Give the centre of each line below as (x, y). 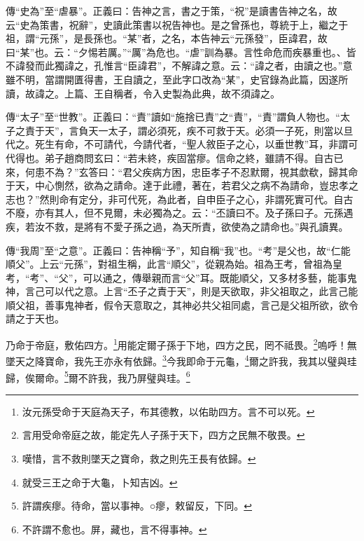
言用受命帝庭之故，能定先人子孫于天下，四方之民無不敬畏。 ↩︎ (163, 435)
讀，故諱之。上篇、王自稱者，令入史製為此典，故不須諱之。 (143, 93)
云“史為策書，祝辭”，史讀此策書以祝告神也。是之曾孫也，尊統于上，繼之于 (177, 24)
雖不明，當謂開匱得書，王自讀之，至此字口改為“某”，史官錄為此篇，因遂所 (177, 79)
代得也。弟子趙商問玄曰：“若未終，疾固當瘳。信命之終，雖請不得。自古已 (175, 157)
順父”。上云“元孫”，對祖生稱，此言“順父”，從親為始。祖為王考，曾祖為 (169, 264)
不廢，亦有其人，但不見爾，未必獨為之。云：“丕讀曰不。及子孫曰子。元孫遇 (180, 213)
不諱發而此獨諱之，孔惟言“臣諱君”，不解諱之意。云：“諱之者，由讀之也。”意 (179, 66)
